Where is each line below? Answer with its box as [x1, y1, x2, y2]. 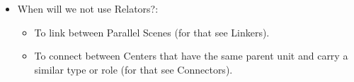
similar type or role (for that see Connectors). [34, 62, 233, 76]
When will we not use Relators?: [17, 1, 159, 15]
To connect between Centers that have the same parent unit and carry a [34, 48, 348, 63]
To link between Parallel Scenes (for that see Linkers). [34, 25, 270, 39]
